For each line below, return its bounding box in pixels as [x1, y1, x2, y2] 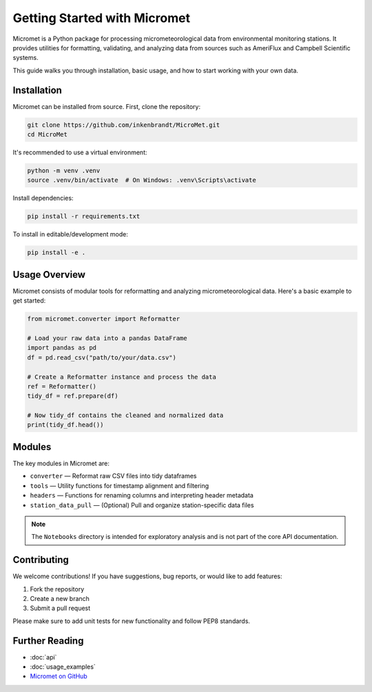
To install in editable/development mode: [12, 230, 129, 238]
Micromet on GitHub [30, 672, 87, 680]
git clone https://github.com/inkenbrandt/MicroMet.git [27, 121, 220, 129]
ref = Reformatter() [27, 383, 96, 390]
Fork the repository [30, 584, 85, 593]
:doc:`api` [30, 653, 57, 661]
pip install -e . [27, 249, 86, 256]
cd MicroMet [27, 131, 68, 138]
